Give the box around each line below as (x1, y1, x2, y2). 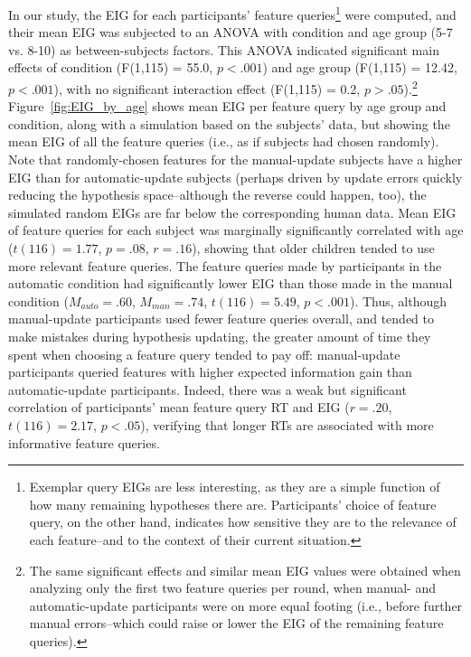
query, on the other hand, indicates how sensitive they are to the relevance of (29, 512, 457, 531)
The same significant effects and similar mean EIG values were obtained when (29, 560, 461, 579)
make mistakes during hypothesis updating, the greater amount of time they (8, 327, 431, 345)
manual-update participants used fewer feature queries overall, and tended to (8, 309, 435, 328)
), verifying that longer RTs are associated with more (140, 415, 434, 434)
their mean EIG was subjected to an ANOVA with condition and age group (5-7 (8, 23, 453, 42)
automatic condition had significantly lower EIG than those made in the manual (8, 274, 453, 293)
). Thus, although (349, 291, 447, 310)
